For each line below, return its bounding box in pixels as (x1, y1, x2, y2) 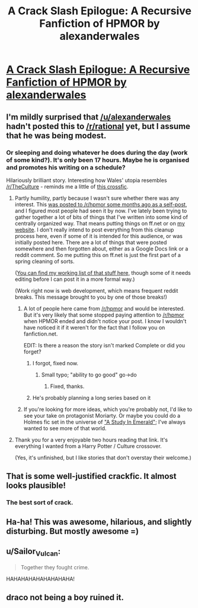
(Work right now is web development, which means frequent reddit (14, 287, 178, 294)
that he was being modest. (6, 130, 107, 140)
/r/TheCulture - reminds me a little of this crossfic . (6, 183, 129, 190)
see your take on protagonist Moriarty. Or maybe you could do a (23, 412, 181, 419)
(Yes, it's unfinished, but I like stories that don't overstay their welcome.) (14, 454, 191, 461)
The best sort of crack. (6, 499, 74, 507)
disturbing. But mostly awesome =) (6, 526, 139, 536)
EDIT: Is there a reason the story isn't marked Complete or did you (23, 341, 186, 349)
